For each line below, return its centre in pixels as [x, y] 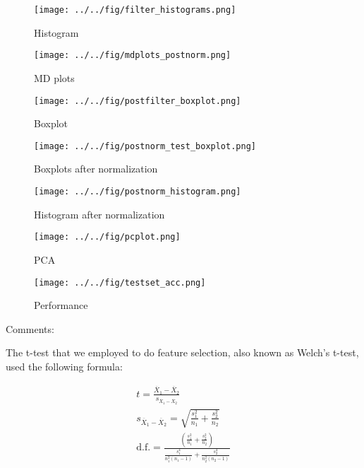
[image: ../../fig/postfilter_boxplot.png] [138, 101]
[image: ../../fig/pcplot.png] [107, 237]
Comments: [30, 328]
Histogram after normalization [99, 214]
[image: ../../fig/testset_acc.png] [120, 282]
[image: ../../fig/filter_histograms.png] [135, 10]
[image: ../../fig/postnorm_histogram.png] [138, 192]
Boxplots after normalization [96, 169]
